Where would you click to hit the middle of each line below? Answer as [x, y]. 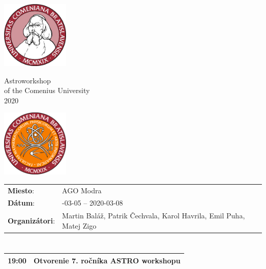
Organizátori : [31, 221]
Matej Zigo [79, 225]
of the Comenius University [47, 90]
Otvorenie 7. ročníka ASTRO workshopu [107, 260]
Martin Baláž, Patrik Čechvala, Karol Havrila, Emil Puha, [153, 216]
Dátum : [21, 203]
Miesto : [21, 190]
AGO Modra [82, 190]
